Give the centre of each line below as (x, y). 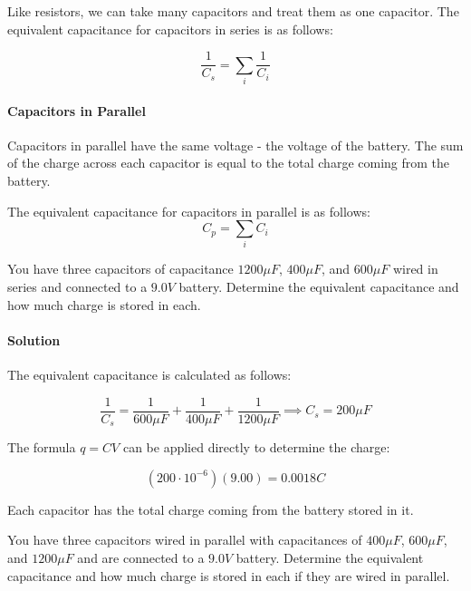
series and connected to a (77, 287)
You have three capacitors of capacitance (120, 269)
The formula (42, 447)
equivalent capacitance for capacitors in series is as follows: (170, 29)
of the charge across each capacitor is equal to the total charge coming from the (229, 163)
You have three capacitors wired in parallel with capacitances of (185, 540)
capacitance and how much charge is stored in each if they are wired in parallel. (229, 575)
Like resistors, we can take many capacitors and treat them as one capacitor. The (233, 11)
